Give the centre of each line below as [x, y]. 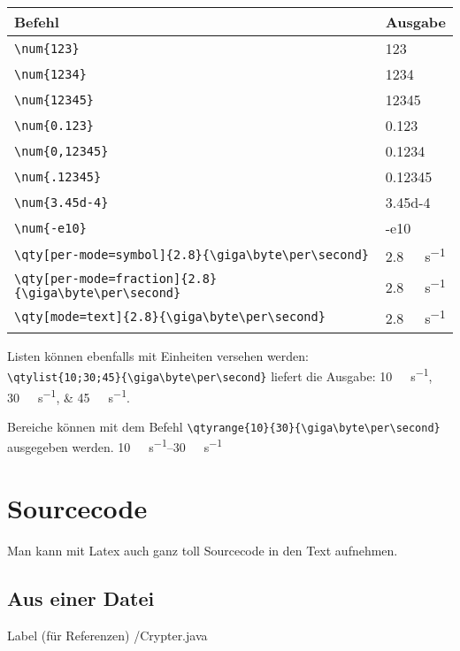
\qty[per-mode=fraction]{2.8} [116, 279]
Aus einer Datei [81, 597]
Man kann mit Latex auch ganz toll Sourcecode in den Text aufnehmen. [203, 550]
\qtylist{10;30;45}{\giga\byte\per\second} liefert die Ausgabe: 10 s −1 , [220, 375]
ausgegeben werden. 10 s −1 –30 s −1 [115, 446]
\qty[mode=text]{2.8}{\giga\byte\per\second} [170, 317]
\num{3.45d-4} [61, 202]
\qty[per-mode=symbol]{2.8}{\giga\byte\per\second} [192, 255]
